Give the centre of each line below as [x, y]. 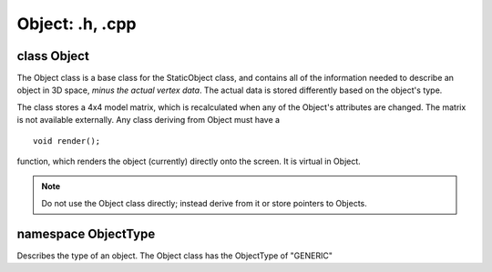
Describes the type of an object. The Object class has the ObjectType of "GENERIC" [174, 256]
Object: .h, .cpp [77, 24]
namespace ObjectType [86, 233]
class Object [53, 56]
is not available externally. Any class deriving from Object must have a [149, 120]
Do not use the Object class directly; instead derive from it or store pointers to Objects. [205, 203]
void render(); [67, 141]
